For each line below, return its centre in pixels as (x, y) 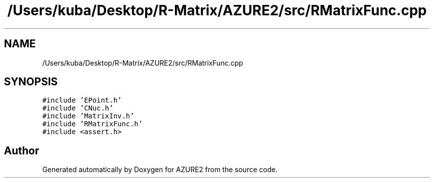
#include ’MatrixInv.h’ (88, 116)
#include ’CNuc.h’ (78, 108)
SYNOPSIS (31, 82)
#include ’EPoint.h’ (82, 100)
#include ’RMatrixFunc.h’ (92, 124)
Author (22, 150)
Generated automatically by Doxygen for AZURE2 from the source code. (160, 170)
